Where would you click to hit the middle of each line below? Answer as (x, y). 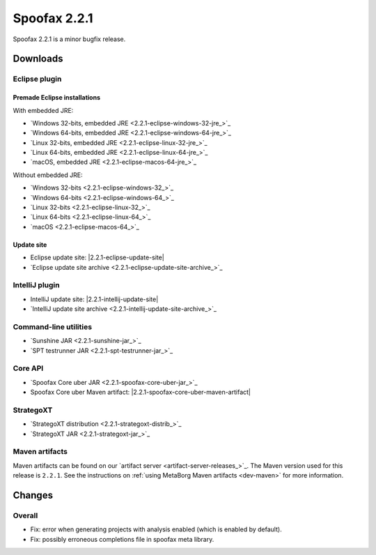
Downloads (38, 59)
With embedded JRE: (43, 110)
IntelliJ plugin (36, 285)
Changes (33, 495)
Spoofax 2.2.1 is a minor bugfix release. (69, 39)
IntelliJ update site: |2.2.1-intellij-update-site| (94, 299)
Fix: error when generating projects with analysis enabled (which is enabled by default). (156, 529)
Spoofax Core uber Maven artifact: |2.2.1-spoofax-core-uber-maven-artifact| (140, 392)
